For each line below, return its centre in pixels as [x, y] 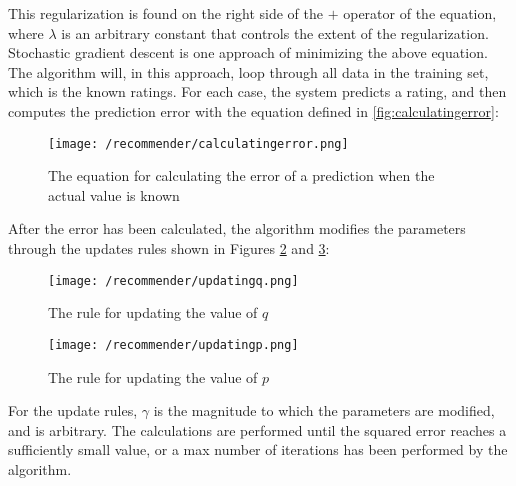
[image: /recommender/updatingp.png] [173, 344]
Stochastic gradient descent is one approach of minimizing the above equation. [248, 52]
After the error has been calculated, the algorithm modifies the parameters [237, 228]
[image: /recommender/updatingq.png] [173, 280]
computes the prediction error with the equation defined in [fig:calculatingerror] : [253, 110]
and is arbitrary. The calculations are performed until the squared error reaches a [257, 429]
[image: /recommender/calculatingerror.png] [198, 143]
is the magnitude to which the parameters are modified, [324, 410]
